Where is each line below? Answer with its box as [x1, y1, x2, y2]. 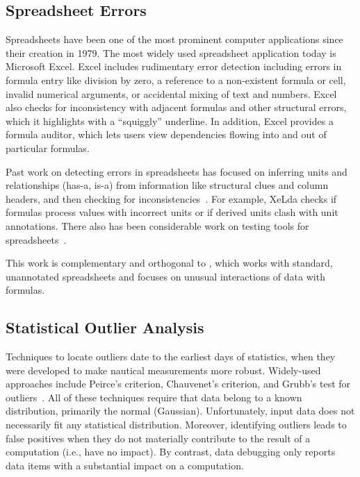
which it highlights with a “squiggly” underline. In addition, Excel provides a [6, 113, 334, 128]
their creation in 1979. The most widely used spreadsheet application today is [6, 45, 336, 60]
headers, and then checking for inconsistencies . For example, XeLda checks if [6, 191, 337, 206]
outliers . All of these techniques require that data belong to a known [6, 390, 302, 404]
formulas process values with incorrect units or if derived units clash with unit [6, 205, 338, 219]
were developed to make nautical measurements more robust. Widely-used [6, 362, 321, 377]
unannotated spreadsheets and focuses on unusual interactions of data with [6, 269, 325, 283]
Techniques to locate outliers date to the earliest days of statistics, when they [6, 349, 336, 364]
